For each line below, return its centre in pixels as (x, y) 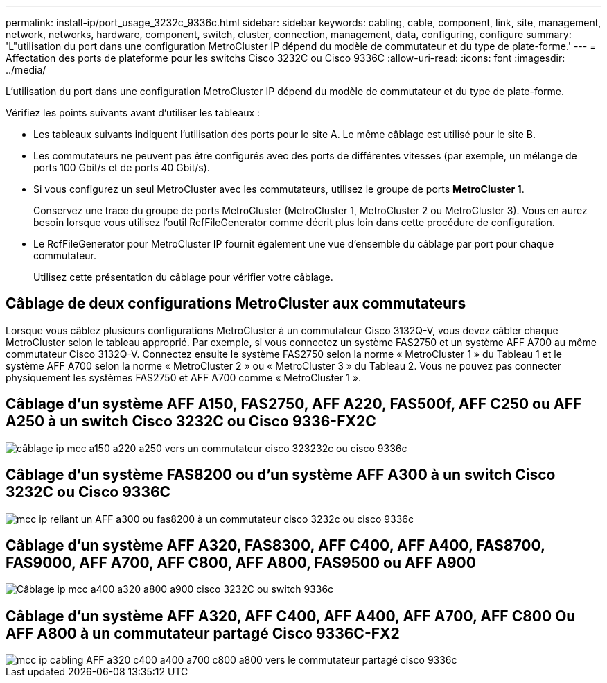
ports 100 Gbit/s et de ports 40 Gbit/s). (122, 167)
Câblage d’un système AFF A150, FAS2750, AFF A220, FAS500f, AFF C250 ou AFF (294, 404)
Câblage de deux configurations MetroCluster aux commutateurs (236, 304)
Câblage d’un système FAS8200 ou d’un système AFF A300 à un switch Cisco (281, 475)
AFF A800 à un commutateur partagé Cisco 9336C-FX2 (203, 633)
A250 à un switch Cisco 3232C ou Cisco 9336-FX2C (191, 422)
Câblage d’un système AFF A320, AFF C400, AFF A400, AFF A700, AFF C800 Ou (291, 616)
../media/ (26, 70)
